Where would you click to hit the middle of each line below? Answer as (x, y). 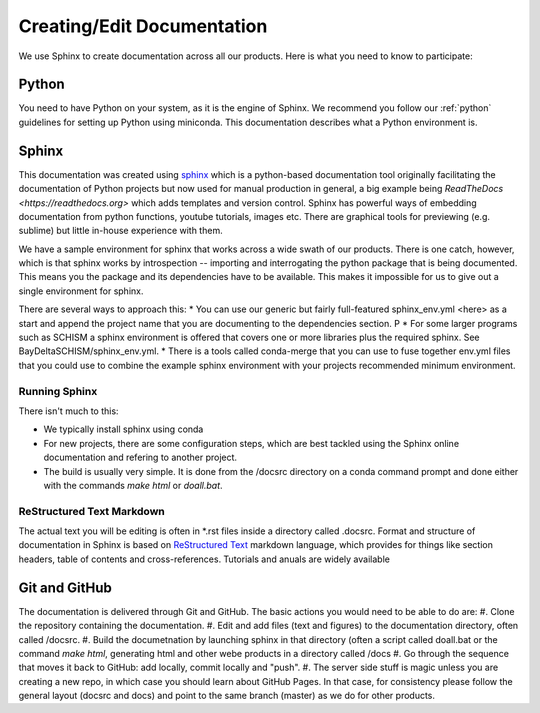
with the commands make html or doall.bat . (133, 485)
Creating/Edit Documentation (143, 26)
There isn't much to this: (68, 411)
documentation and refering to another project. (140, 457)
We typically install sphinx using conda (123, 429)
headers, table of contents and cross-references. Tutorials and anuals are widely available (204, 559)
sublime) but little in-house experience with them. (121, 231)
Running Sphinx (58, 391)
